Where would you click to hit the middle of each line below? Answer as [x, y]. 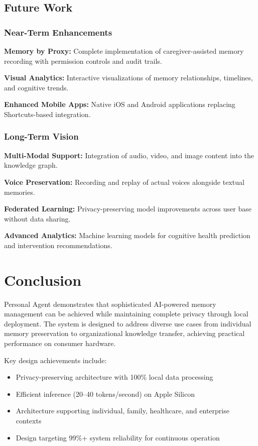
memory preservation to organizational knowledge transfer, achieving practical [124, 333]
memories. [20, 192]
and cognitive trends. [36, 87]
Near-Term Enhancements [58, 32]
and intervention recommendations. [58, 245]
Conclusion [43, 280]
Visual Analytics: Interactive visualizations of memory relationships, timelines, [128, 78]
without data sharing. [37, 218]
